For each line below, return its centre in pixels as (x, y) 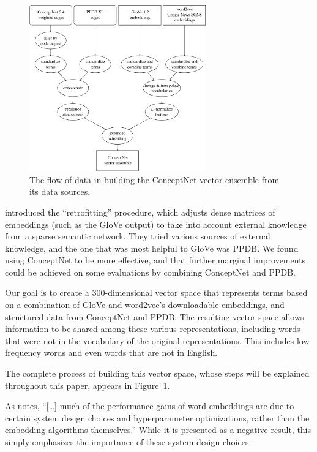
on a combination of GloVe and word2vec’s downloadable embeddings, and (145, 305)
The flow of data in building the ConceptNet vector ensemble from (155, 179)
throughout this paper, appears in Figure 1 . (88, 385)
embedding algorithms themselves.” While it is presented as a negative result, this (158, 430)
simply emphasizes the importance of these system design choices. (128, 442)
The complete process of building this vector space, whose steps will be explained (157, 373)
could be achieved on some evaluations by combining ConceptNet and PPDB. (150, 272)
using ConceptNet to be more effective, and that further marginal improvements (155, 260)
